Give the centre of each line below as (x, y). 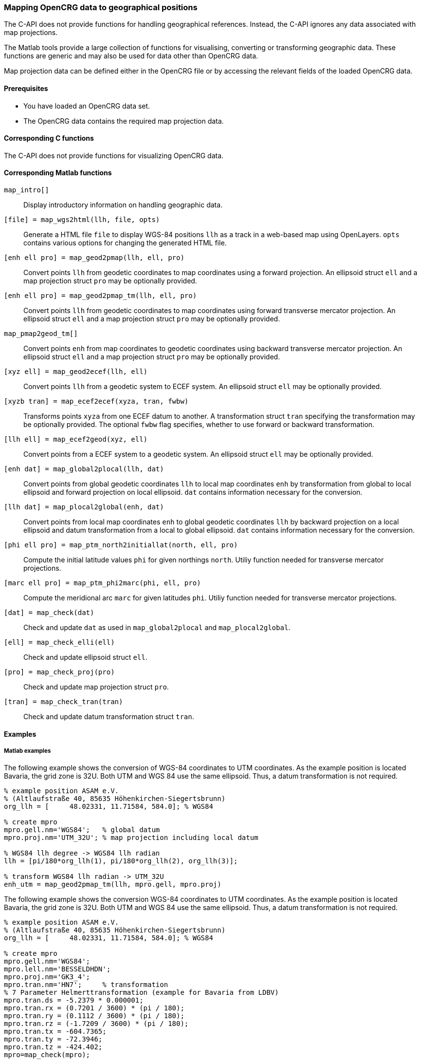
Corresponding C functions (49, 138)
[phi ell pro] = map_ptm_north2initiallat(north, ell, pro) (121, 545)
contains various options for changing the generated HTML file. (125, 243)
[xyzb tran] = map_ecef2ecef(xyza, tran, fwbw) (96, 401)
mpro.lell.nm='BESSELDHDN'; (57, 969)
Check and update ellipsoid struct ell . (85, 657)
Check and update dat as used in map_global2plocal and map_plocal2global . (157, 628)
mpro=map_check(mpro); (47, 1055)
